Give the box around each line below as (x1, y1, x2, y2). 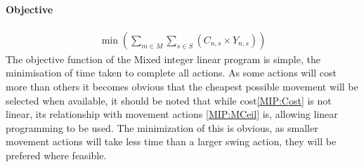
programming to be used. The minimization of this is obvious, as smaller (6, 120, 318, 135)
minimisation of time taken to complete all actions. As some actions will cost (6, 65, 337, 80)
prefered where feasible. (6, 147, 107, 162)
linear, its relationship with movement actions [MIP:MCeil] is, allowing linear (6, 107, 338, 121)
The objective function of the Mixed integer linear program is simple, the (6, 51, 320, 66)
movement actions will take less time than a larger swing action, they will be (6, 134, 337, 149)
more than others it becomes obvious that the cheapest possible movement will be (6, 79, 358, 94)
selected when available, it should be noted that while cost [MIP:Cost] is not (6, 93, 332, 107)
